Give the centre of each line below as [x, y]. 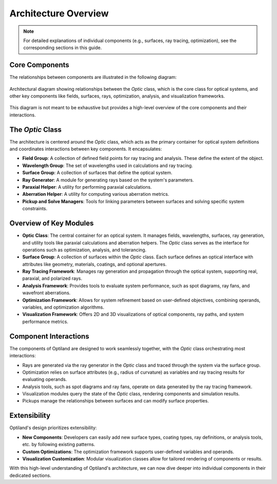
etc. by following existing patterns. [59, 445]
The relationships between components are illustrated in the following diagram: [93, 77]
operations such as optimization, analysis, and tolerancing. [84, 250]
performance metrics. [45, 321]
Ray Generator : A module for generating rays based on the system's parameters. [108, 180]
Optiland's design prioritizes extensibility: [53, 428]
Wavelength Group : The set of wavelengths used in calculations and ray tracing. [108, 165]
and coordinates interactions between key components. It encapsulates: [86, 149]
